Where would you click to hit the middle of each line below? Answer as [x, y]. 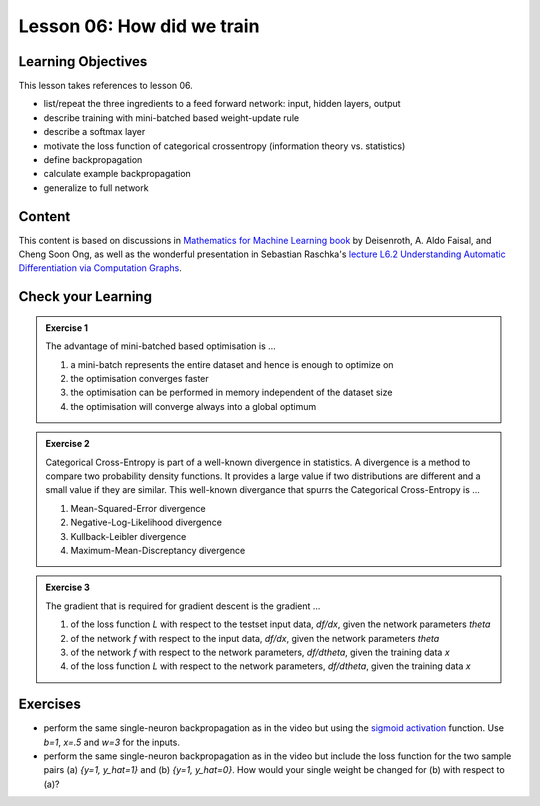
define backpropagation [93, 160]
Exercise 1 [67, 327]
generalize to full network [96, 187]
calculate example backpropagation [117, 174]
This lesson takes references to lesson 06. [106, 86]
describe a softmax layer [94, 132]
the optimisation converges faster [139, 379]
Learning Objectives [83, 61]
